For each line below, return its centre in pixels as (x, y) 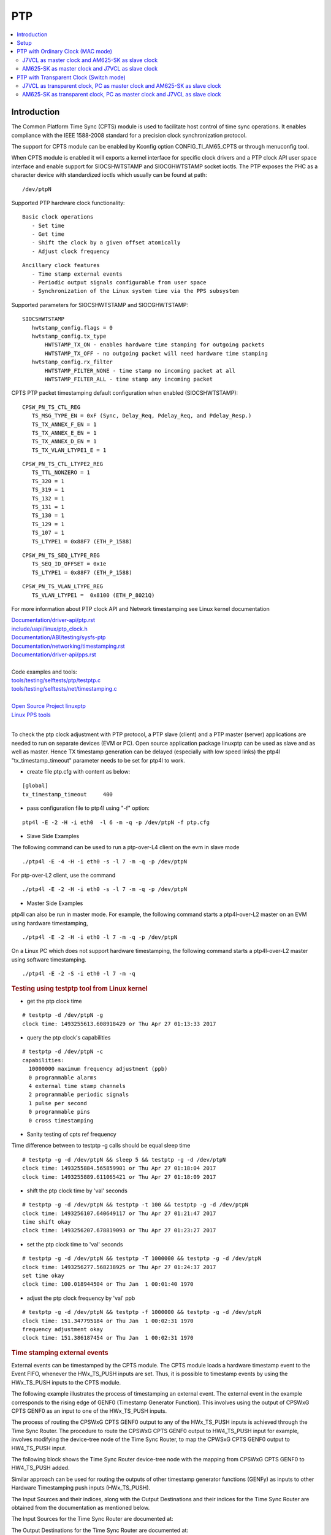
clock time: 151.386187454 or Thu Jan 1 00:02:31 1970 (108, 1338)
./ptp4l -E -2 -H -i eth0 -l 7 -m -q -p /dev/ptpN (100, 937)
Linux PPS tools (31, 715)
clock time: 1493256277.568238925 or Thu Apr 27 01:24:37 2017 (119, 1267)
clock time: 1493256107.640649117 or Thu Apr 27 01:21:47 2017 (119, 1213)
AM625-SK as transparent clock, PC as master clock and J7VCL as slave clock (122, 95)
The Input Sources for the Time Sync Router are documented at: (92, 1519)
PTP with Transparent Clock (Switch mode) (71, 77)
